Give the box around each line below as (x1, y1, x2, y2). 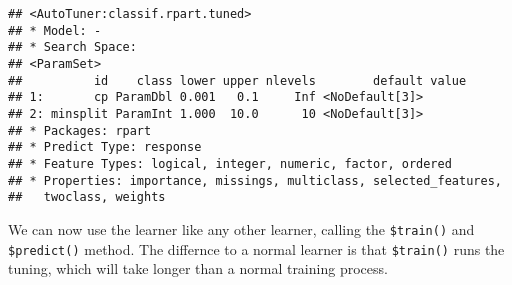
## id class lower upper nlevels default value (8, 73, 467, 88)
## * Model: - (8, 23, 102, 38)
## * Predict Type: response (8, 140, 202, 155)
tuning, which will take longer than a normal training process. (8, 258, 388, 279)
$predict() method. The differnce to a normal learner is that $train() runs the (8, 238, 505, 259)
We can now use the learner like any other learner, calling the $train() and (8, 218, 475, 239)
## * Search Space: (8, 40, 137, 55)
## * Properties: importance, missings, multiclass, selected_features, (8, 173, 502, 188)
